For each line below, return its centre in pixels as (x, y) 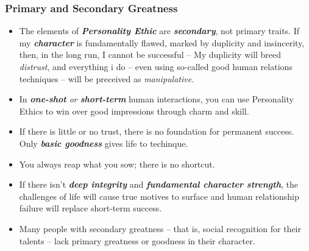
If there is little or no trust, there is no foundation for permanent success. (157, 131)
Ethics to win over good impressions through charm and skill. (134, 111)
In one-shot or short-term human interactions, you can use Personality (156, 99)
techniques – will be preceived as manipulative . (107, 78)
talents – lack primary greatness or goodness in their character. (137, 240)
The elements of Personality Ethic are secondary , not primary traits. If (159, 31)
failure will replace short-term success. (91, 208)
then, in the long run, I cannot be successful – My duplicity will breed (150, 55)
